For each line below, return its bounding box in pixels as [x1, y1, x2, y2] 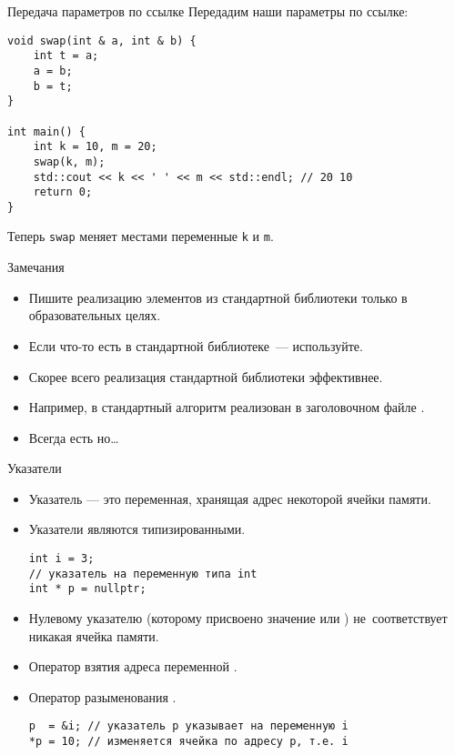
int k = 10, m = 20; [33, 140, 157, 154]
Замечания [7, 257, 65, 277]
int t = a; [33, 49, 99, 63]
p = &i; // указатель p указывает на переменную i [28, 720, 349, 733]
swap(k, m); [33, 155, 106, 168]
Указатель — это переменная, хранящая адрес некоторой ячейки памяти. [28, 488, 431, 508]
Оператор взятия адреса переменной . [28, 657, 238, 676]
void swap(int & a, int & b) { [7, 34, 197, 47]
